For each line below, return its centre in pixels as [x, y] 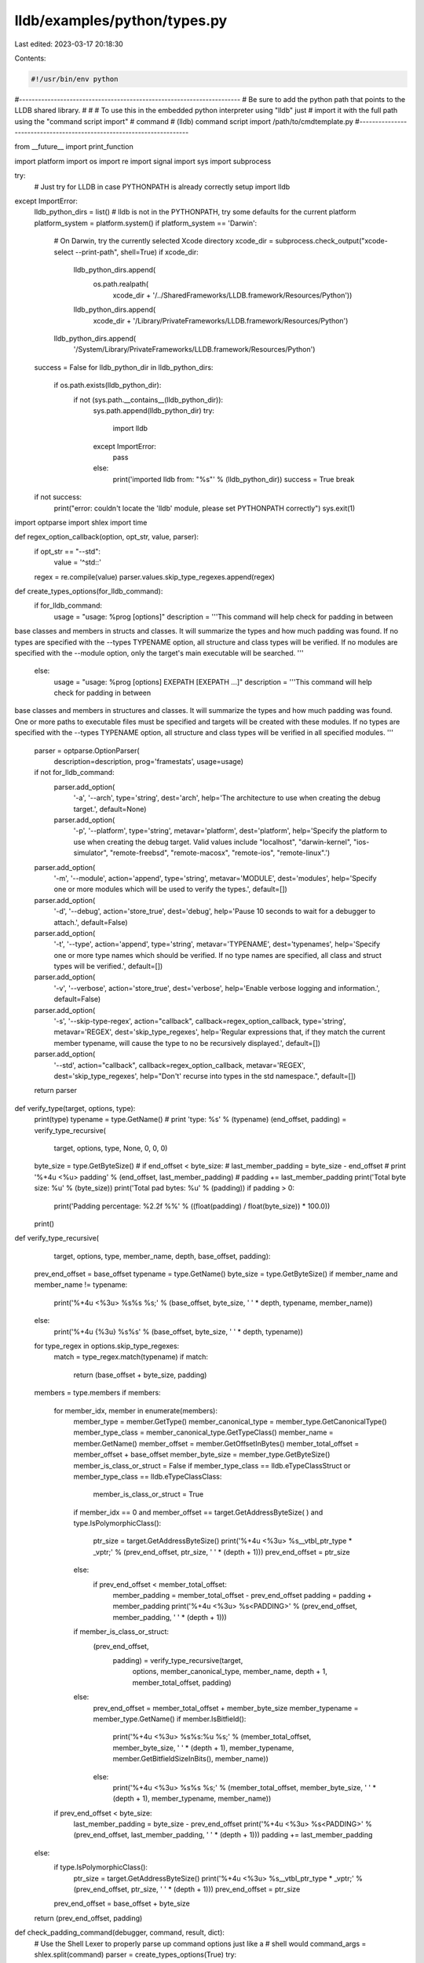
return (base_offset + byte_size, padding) [140, 1375]
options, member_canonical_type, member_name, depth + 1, [230, 1672]
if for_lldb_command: [68, 605]
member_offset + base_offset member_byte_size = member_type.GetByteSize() [202, 1455]
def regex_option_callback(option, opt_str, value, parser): [107, 537]
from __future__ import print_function [74, 147]
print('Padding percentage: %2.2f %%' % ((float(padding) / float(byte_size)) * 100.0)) [192, 1206]
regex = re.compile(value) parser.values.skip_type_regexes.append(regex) [154, 576]
